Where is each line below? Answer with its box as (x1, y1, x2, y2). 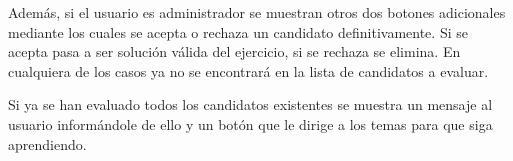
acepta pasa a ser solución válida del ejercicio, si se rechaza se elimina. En (8, 41, 461, 62)
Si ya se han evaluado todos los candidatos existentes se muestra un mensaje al (8, 94, 493, 115)
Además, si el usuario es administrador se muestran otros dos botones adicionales (8, 2, 506, 22)
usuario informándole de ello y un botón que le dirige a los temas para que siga (8, 113, 493, 134)
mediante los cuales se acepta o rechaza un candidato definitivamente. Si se (8, 21, 468, 42)
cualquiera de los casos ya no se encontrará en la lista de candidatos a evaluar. (8, 60, 489, 81)
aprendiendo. (8, 133, 87, 154)
